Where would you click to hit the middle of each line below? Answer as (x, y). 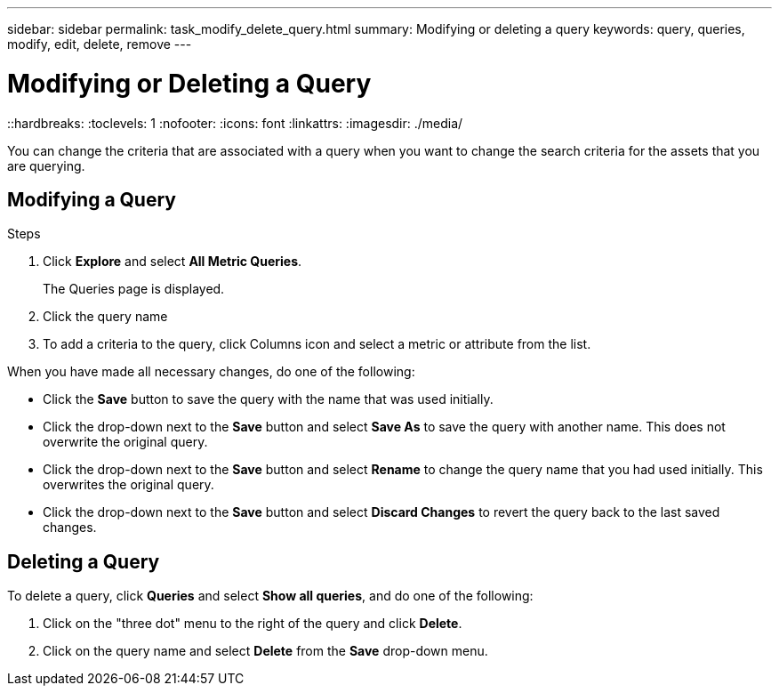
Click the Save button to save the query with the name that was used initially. (268, 399)
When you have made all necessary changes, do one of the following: (211, 372)
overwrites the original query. (128, 485)
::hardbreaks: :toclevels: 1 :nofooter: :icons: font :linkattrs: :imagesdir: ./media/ (235, 123)
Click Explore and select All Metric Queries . (173, 262)
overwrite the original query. (125, 442)
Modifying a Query (92, 199)
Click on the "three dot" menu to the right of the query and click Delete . (253, 624)
